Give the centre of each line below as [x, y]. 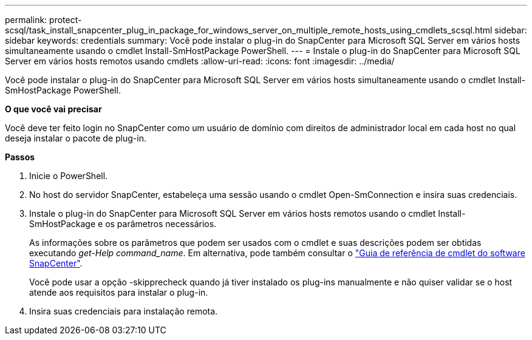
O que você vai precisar [53, 109]
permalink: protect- [43, 20]
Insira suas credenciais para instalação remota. [124, 311]
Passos [20, 157]
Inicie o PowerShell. [69, 176]
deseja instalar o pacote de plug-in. [76, 138]
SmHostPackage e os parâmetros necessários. [123, 224]
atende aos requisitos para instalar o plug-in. [119, 292]
